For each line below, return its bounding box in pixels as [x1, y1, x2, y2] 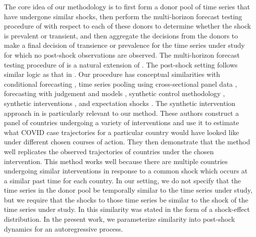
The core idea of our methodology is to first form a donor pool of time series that [4, 1, 250, 11]
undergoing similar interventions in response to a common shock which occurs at [4, 166, 248, 176]
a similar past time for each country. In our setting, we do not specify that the [4, 175, 241, 185]
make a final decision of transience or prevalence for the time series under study [4, 40, 245, 50]
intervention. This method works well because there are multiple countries [4, 156, 228, 166]
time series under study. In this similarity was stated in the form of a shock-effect [4, 204, 250, 214]
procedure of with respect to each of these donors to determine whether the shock [4, 21, 251, 31]
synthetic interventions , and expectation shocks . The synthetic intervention [4, 98, 236, 108]
